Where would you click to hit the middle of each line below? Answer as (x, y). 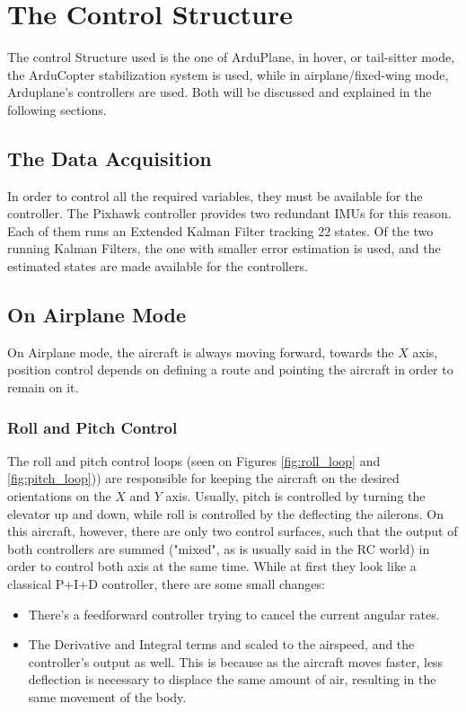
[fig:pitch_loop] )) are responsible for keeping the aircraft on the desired (203, 478)
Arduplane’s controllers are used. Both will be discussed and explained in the (220, 92)
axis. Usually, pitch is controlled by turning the (295, 496)
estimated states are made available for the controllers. (158, 266)
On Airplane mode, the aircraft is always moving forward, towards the (201, 352)
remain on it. (43, 387)
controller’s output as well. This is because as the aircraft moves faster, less (236, 661)
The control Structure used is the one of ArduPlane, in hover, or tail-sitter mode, (231, 57)
